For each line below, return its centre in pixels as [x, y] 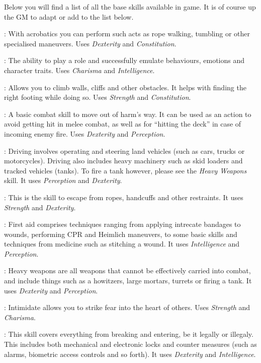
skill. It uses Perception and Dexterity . [63, 180]
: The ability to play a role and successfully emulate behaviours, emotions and [124, 60]
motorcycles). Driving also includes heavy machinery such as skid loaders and [123, 161]
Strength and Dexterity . [40, 207]
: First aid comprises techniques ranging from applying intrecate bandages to [122, 224]
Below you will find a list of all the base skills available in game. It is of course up [130, 7]
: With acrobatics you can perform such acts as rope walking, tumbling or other [127, 34]
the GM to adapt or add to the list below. [69, 16]
